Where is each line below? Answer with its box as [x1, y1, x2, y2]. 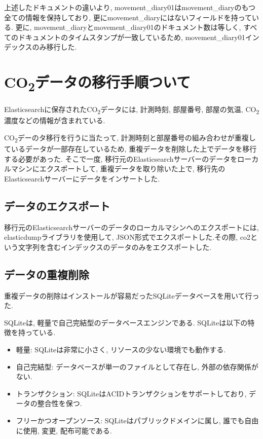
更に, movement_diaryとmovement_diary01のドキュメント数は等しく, [15, 22, 241, 32]
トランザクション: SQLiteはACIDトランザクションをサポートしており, [16, 388, 247, 398]
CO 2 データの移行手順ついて [4, 71, 191, 95]
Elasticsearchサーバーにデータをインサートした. [4, 173, 160, 184]
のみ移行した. [32, 42, 77, 52]
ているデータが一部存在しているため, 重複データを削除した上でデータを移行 [4, 143, 257, 154]
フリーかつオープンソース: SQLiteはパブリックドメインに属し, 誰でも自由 [16, 415, 259, 425]
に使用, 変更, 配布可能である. [16, 425, 112, 435]
